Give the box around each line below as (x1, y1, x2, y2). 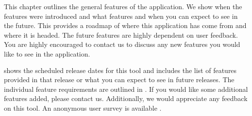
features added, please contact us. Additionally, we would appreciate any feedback (4, 93, 248, 103)
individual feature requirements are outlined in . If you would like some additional (4, 84, 248, 94)
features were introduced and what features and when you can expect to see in (4, 11, 238, 21)
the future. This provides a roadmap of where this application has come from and (4, 20, 247, 30)
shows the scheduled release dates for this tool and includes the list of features (4, 65, 237, 75)
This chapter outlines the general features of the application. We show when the (4, 1, 242, 11)
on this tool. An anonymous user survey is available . (4, 102, 162, 113)
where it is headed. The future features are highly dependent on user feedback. (4, 29, 238, 40)
